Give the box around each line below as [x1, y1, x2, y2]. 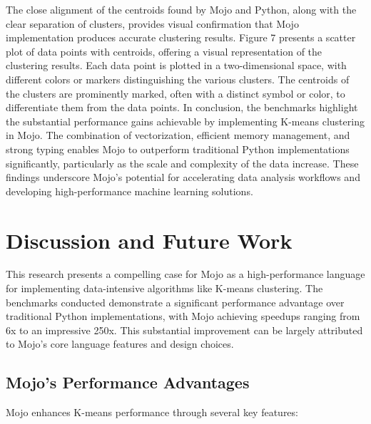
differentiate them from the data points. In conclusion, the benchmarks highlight [6, 100, 358, 115]
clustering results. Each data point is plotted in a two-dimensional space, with [6, 58, 347, 73]
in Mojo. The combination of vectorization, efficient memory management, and [6, 128, 350, 143]
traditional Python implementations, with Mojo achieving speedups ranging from [6, 309, 360, 324]
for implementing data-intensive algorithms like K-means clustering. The [6, 281, 323, 296]
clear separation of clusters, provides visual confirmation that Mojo [6, 16, 299, 31]
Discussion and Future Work [6, 225, 293, 254]
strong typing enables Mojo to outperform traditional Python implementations [6, 141, 350, 156]
